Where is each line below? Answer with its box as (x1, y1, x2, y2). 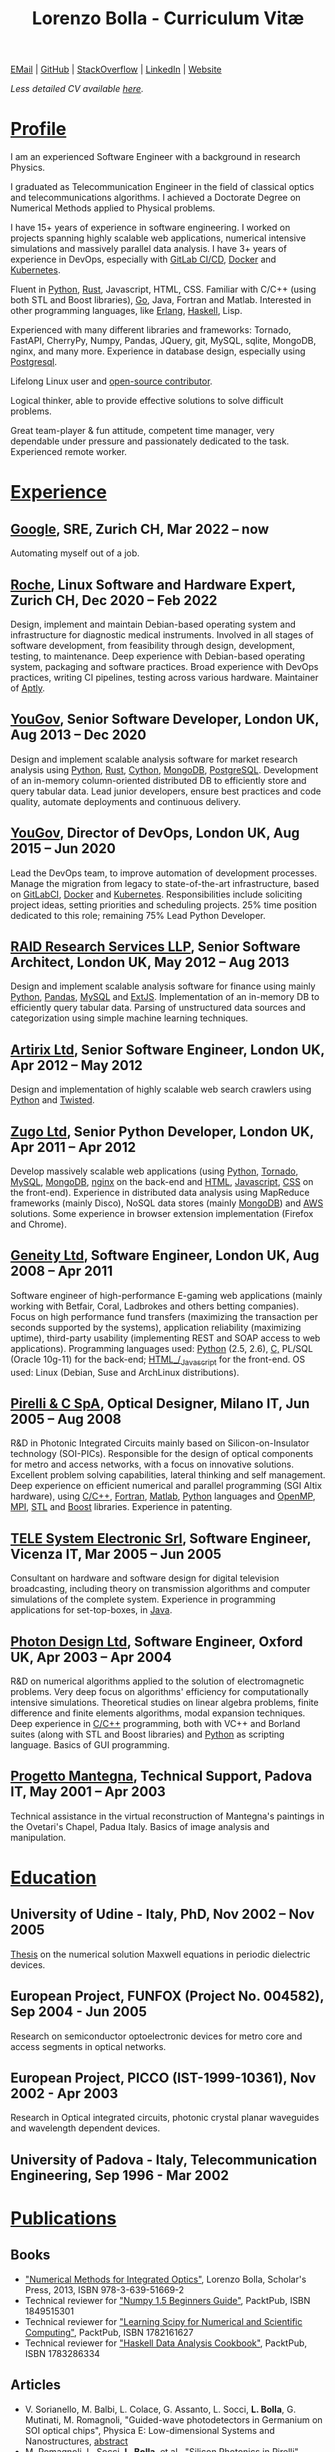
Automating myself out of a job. (10, 547, 140, 559)
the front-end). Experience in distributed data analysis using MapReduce (10, 1187, 310, 1198)
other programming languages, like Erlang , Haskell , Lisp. (10, 305, 243, 317)
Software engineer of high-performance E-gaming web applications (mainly (10, 1289, 323, 1301)
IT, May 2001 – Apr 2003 (10, 1783, 167, 1801)
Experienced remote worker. (10, 446, 128, 458)
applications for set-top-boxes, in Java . (10, 1604, 173, 1616)
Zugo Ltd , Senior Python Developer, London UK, (10, 1123, 315, 1140)
